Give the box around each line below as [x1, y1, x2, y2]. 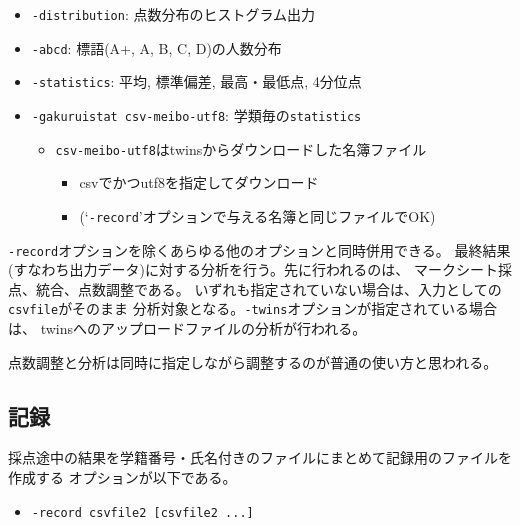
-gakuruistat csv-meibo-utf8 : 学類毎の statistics [31, 104, 362, 125]
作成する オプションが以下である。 [8, 467, 237, 488]
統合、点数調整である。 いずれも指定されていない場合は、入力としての [35, 278, 502, 299]
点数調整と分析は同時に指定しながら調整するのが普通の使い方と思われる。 [8, 351, 498, 372]
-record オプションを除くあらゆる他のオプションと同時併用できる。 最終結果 [8, 239, 511, 260]
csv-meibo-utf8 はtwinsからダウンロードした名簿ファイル [55, 138, 427, 159]
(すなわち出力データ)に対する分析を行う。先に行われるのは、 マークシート [8, 259, 499, 280]
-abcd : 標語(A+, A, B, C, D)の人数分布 [31, 37, 282, 58]
